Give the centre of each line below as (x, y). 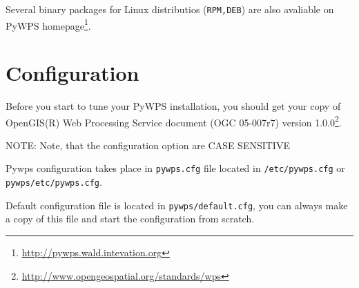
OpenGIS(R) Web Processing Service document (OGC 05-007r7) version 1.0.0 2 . (174, 121)
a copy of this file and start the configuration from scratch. (130, 219)
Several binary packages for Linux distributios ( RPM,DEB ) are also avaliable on (170, 9)
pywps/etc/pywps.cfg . (54, 182)
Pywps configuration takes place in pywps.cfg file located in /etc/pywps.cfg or (175, 168)
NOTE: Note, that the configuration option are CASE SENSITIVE (148, 145)
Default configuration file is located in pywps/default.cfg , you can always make (177, 205)
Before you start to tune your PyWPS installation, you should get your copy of (173, 106)
